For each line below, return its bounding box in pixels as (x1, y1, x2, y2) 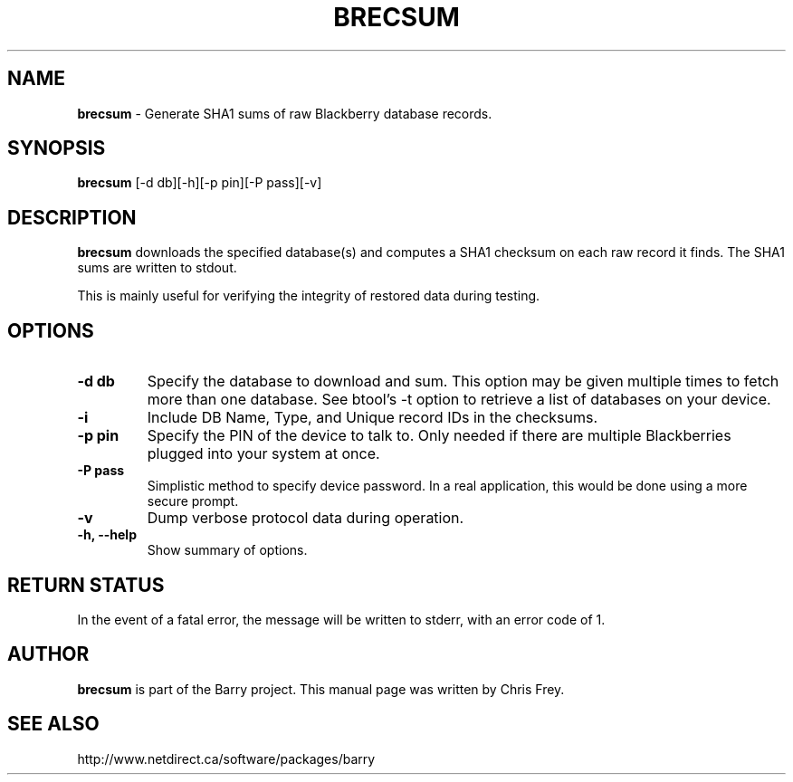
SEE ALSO (7, 712, 100, 736)
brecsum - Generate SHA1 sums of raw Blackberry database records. (77, 105, 492, 121)
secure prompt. (147, 493, 239, 510)
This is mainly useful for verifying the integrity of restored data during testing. (77, 288, 540, 304)
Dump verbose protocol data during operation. (147, 509, 464, 528)
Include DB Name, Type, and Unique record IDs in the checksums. (147, 408, 598, 427)
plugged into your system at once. (147, 444, 380, 463)
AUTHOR (7, 643, 90, 666)
